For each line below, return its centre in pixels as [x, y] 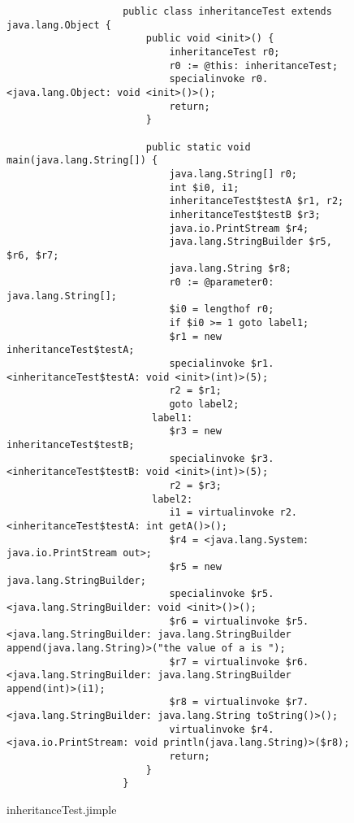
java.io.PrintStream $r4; [239, 228]
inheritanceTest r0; [224, 52]
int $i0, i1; [204, 187]
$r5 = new [195, 566]
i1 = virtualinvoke [222, 513]
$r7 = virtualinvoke [224, 662]
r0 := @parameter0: [222, 283]
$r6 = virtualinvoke [224, 621]
